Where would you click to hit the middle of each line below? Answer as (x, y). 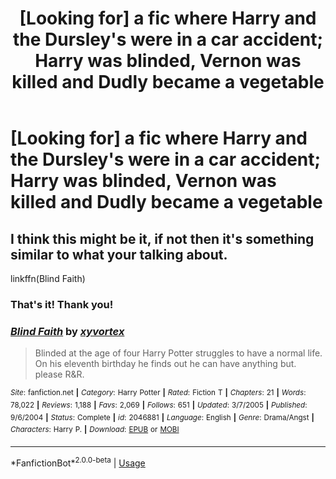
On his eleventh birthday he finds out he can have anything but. (165, 364)
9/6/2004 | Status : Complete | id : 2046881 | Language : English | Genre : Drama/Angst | (162, 417)
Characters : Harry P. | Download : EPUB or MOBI (95, 430)
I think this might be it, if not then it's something (162, 238)
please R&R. (59, 374)
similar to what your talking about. (119, 254)
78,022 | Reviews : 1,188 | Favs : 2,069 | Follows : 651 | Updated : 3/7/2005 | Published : (159, 405)
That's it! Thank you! (62, 304)
